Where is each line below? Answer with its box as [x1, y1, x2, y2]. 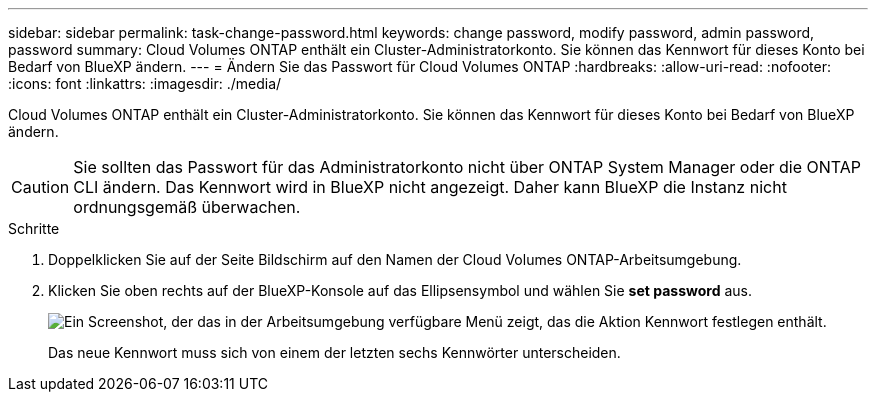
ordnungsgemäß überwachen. [73, 197, 301, 217]
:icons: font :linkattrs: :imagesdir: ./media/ [8, 75, 282, 92]
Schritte [8, 220, 60, 237]
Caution [11, 177, 70, 197]
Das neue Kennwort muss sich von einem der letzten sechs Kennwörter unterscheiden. [48, 344, 621, 361]
